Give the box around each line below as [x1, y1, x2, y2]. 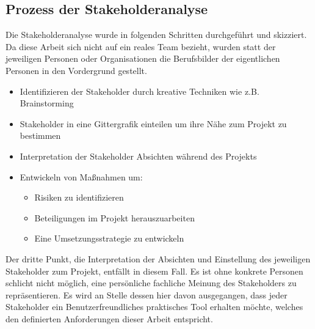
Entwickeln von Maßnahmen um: [20, 170, 143, 183]
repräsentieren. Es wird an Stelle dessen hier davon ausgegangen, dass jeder [5, 288, 288, 301]
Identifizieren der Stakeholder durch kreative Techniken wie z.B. [20, 84, 259, 97]
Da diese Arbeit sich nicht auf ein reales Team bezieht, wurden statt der [5, 40, 276, 53]
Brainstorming [20, 97, 74, 109]
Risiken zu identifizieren [34, 191, 124, 204]
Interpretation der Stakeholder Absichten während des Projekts [20, 149, 257, 162]
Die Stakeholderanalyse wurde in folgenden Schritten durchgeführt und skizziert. [5, 28, 307, 41]
